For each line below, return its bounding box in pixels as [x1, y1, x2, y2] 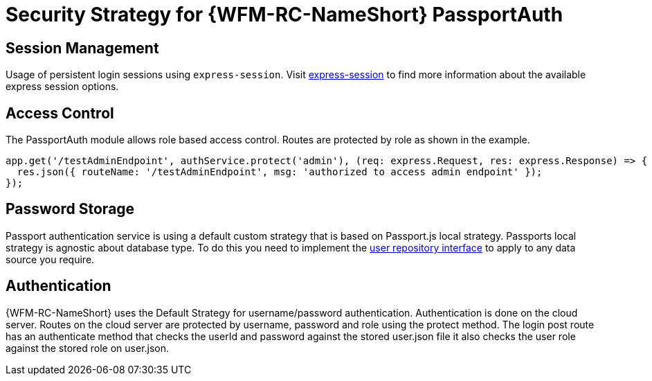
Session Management [6, 39, 159, 57]
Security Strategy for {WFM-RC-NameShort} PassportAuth [6, 3, 563, 26]
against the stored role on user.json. [6, 342, 170, 354]
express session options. [6, 80, 119, 93]
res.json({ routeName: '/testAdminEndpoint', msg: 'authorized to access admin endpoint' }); [17, 166, 543, 178]
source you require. [6, 253, 95, 265]
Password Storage [6, 200, 135, 218]
